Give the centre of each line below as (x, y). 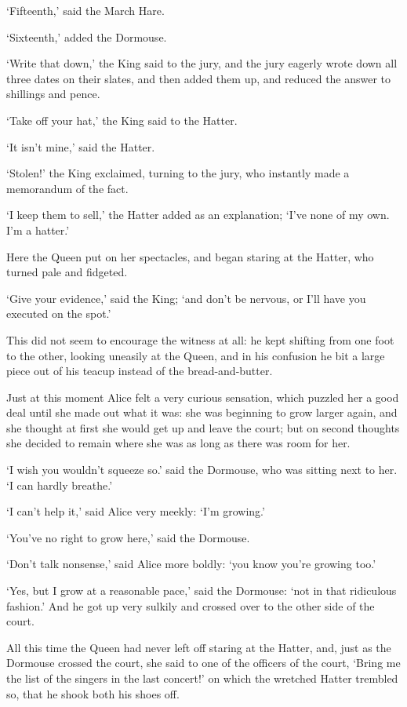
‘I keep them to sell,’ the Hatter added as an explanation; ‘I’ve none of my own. (198, 215)
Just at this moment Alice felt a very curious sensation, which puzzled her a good (203, 397)
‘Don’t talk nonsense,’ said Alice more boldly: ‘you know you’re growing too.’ (191, 564)
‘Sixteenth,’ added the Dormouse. (87, 36)
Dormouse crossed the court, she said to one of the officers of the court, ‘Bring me (203, 663)
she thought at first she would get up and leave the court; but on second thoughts (203, 427)
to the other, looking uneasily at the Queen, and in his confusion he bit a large (196, 355)
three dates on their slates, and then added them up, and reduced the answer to (199, 78)
